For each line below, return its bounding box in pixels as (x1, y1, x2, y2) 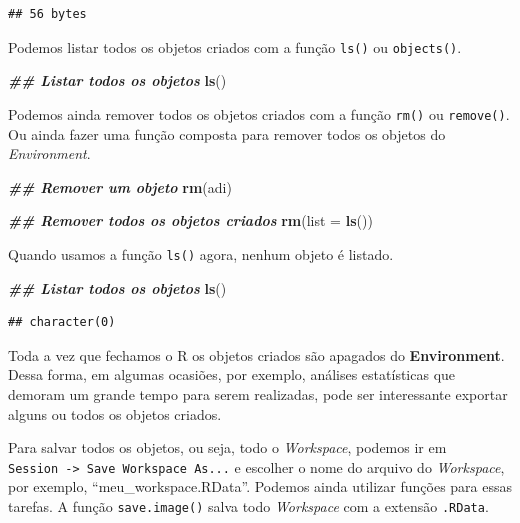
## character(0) (8, 315, 116, 330)
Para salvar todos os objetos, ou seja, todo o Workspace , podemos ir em (8, 437, 447, 458)
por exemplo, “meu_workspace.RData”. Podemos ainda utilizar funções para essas (8, 476, 513, 497)
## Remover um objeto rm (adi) (8, 176, 232, 197)
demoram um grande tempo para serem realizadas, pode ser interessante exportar (8, 383, 508, 404)
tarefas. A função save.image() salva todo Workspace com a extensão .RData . (8, 495, 489, 516)
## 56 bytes (8, 7, 87, 21)
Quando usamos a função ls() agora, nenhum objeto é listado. (8, 243, 394, 264)
